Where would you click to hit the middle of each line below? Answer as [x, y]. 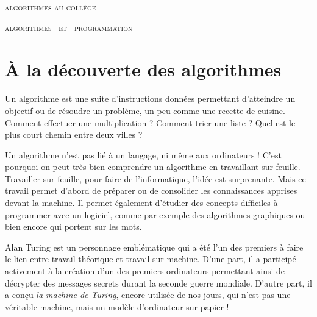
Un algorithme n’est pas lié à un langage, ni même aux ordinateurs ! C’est [143, 155]
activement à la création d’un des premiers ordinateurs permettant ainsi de [145, 271]
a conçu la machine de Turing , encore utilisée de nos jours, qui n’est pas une [148, 295]
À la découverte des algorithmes [143, 69]
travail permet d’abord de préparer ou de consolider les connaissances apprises [151, 191]
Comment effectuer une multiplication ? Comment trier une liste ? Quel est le [150, 122]
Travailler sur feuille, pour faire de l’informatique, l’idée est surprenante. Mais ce [155, 178]
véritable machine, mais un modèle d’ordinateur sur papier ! [117, 306]
